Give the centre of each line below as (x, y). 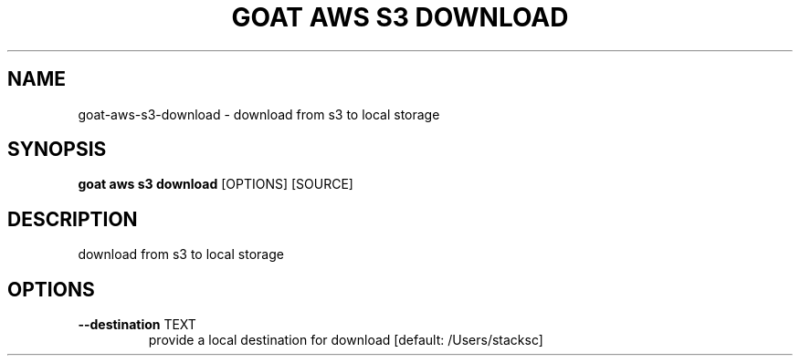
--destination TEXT (137, 325)
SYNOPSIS (57, 150)
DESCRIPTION (73, 219)
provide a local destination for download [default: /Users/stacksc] (346, 340)
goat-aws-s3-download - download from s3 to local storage (259, 114)
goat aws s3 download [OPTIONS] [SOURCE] (216, 184)
